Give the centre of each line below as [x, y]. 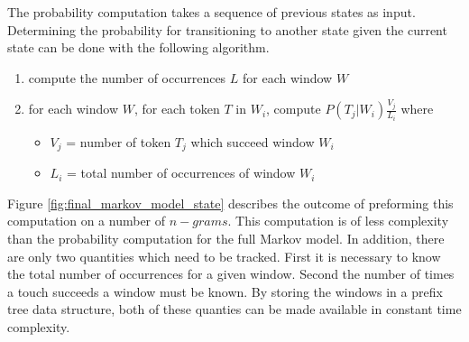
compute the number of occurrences [127, 77]
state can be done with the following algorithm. [138, 47]
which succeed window [253, 141]
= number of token [119, 141]
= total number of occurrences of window [181, 173]
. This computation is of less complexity [338, 221]
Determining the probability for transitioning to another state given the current [227, 29]
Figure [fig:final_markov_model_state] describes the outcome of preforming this [230, 203]
